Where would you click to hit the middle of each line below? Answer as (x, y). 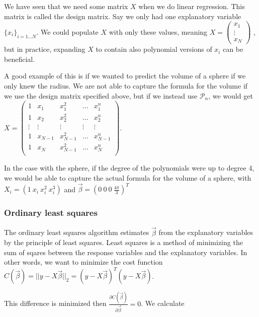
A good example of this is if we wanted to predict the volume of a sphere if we (125, 76)
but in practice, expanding (45, 49)
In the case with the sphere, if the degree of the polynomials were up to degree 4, (129, 168)
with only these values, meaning (158, 31)
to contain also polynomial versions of (154, 49)
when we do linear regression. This (192, 6)
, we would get (231, 95)
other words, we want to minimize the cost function (83, 262)
